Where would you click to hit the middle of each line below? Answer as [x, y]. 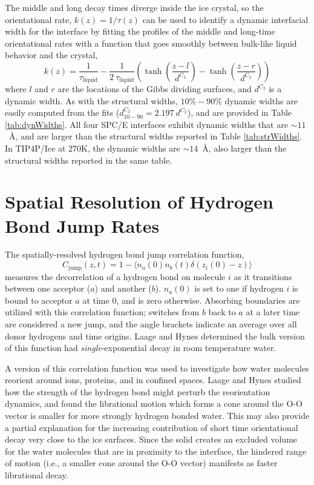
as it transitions [263, 276]
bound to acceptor [39, 300]
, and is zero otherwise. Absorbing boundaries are [208, 300]
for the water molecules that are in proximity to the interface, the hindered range [156, 451]
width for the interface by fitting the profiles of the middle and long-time [140, 31]
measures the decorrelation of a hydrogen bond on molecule [115, 276]
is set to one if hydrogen [239, 288]
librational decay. [37, 475]
